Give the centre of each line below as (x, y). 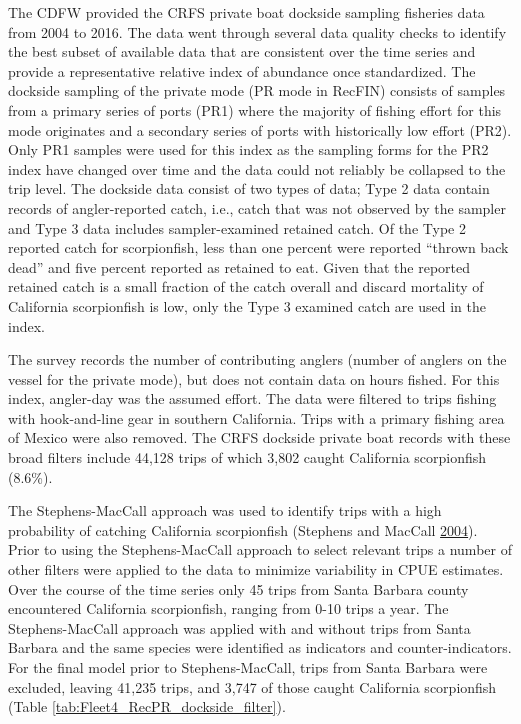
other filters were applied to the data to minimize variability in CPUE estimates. (256, 569)
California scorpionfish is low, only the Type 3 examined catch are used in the (247, 305)
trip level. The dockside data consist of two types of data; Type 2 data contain (249, 188)
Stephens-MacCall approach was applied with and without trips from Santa (239, 627)
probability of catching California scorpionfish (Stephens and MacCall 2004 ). (243, 529)
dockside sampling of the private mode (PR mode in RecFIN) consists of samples (257, 90)
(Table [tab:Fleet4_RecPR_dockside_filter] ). (147, 706)
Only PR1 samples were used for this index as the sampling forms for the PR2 (248, 149)
